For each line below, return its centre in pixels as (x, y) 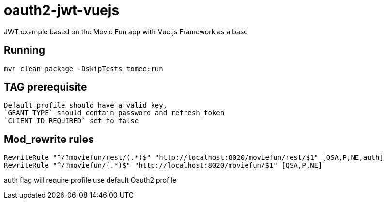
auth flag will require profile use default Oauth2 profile (90, 180)
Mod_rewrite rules (49, 139)
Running (25, 50)
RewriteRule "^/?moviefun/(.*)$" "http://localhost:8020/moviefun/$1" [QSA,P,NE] (163, 165)
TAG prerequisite (46, 87)
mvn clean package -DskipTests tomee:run (84, 69)
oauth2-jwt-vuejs (62, 10)
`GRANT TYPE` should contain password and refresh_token (114, 113)
